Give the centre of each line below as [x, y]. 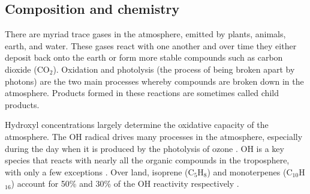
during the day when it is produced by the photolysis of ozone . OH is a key [145, 148]
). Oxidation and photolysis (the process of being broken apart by [174, 69]
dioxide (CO [27, 69]
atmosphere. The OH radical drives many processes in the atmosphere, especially [154, 136]
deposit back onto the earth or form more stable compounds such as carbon [144, 57]
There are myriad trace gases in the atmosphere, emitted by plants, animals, [145, 34]
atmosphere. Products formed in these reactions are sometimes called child [142, 93]
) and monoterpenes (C [250, 171]
